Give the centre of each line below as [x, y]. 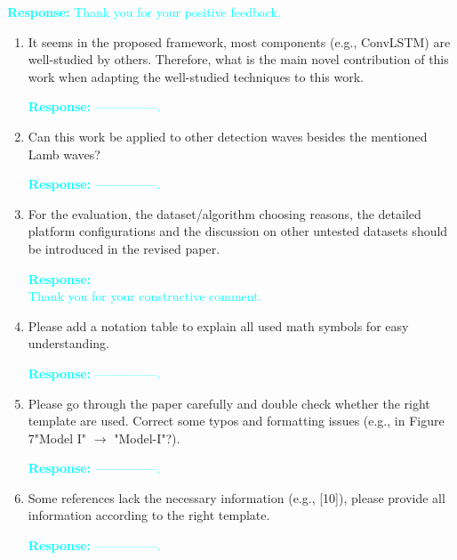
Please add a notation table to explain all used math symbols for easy [218, 325]
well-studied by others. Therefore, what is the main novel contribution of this [238, 59]
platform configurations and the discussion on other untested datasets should [238, 231]
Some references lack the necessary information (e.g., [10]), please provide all [237, 497]
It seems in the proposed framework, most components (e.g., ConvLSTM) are [239, 41]
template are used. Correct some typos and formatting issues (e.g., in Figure [236, 421]
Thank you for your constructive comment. [145, 296]
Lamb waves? [64, 154]
